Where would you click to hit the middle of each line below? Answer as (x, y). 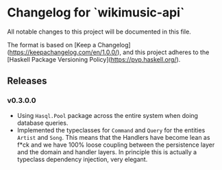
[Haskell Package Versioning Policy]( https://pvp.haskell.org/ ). (94, 59)
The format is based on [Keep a (52, 45)
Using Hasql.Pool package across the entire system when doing (108, 115)
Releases (27, 81)
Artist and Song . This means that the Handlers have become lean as (113, 137)
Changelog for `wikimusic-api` (96, 13)
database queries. (42, 123)
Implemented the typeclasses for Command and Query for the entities (111, 130)
